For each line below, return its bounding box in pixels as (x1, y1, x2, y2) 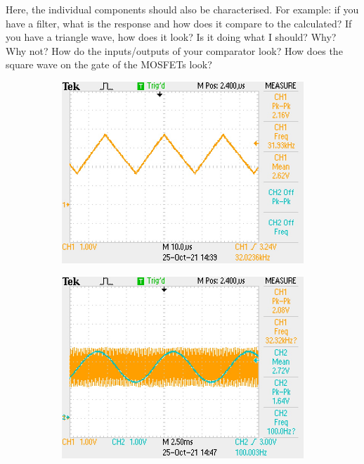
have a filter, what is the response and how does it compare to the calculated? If (6, 15, 352, 30)
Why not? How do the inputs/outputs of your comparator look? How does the (6, 43, 343, 58)
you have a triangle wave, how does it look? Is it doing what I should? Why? (6, 30, 337, 44)
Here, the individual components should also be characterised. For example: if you (6, 2, 359, 16)
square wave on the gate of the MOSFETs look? (6, 57, 212, 72)
